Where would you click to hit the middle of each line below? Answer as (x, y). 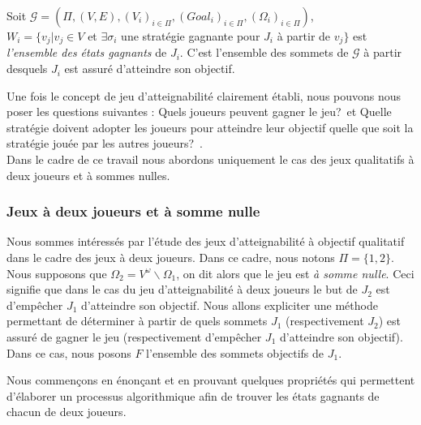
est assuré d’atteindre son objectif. (150, 69)
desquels (27, 69)
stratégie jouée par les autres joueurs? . (105, 143)
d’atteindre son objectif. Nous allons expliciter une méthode (230, 305)
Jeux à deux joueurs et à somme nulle (133, 211)
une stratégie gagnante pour (191, 36)
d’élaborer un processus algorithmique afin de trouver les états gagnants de (193, 395)
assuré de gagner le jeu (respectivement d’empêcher (134, 336)
